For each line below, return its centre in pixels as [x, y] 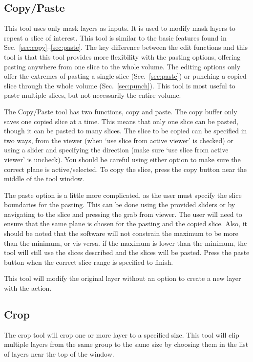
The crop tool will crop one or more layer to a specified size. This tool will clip [122, 334]
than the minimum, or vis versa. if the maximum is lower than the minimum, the [126, 243]
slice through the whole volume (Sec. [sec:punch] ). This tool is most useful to [120, 85]
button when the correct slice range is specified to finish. [89, 262]
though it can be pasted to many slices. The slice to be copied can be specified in [126, 131]
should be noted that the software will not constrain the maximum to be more [121, 233]
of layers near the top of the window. [59, 354]
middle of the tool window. [44, 179]
